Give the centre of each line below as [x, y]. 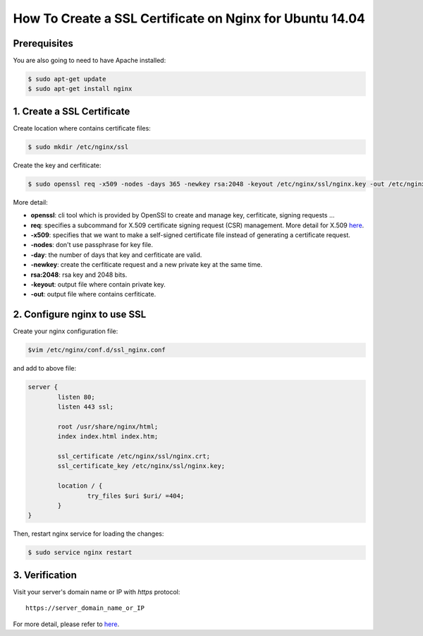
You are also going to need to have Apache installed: [90, 61]
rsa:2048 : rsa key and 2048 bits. [79, 275]
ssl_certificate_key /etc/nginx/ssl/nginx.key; [141, 466]
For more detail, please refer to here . [66, 624]
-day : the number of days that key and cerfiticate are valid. [116, 255]
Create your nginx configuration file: [66, 331]
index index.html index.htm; [108, 437]
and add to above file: [45, 368]
